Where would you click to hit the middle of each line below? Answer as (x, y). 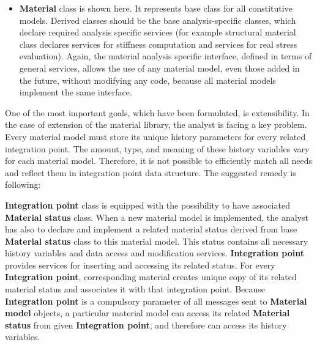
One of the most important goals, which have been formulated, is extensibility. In (157, 112)
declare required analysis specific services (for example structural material (158, 32)
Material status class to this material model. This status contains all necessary (157, 241)
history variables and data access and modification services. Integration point (155, 253)
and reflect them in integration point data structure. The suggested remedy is (151, 172)
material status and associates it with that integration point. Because (135, 289)
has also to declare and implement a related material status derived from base (151, 229)
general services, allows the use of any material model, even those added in (159, 68)
